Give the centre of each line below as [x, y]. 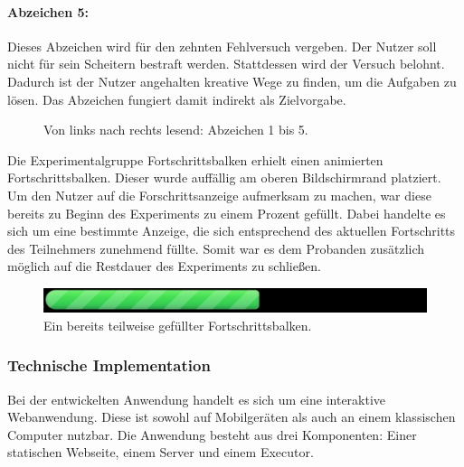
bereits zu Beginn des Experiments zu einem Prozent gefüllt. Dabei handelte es [227, 213]
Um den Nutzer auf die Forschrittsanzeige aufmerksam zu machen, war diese [219, 195]
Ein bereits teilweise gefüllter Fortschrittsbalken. [178, 325]
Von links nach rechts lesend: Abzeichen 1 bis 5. [176, 130]
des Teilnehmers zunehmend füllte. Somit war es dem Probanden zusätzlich [216, 248]
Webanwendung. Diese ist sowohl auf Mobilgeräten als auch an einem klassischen [232, 417]
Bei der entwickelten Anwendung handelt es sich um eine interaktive [197, 399]
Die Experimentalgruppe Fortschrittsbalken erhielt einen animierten [195, 159]
